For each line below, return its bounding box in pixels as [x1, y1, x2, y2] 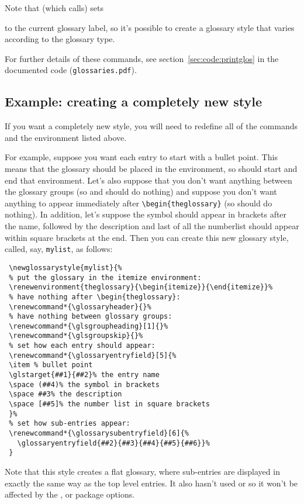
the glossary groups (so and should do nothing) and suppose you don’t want [5, 185, 277, 198]
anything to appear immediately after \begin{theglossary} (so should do [5, 196, 272, 209]
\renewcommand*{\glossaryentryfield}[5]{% [9, 351, 177, 360]
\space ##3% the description [9, 390, 122, 399]
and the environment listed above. [5, 131, 127, 143]
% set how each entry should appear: [9, 341, 156, 350]
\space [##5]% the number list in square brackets [9, 400, 210, 409]
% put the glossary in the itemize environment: [9, 273, 202, 282]
